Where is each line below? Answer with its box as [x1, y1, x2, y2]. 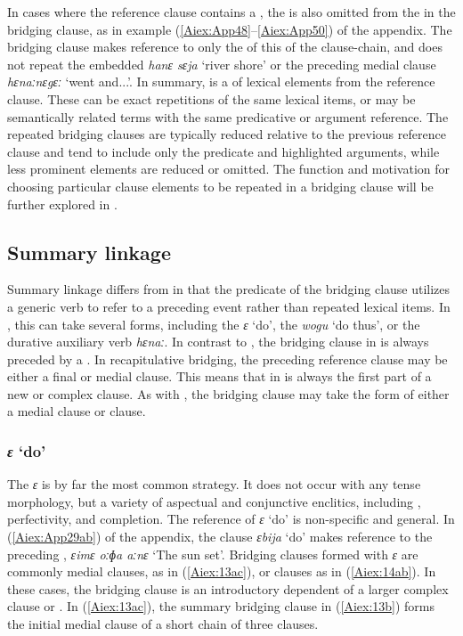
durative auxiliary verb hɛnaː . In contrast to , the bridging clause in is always [7, 332, 429, 351]
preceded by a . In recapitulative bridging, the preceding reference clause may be [7, 349, 448, 368]
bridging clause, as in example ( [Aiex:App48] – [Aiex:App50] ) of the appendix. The [7, 20, 452, 38]
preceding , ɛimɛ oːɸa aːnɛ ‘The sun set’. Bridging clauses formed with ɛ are [7, 544, 418, 563]
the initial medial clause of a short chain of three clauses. [7, 615, 319, 633]
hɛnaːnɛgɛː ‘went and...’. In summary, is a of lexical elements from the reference [7, 72, 435, 91]
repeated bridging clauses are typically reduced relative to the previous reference [7, 125, 446, 143]
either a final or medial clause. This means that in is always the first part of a [7, 367, 432, 386]
